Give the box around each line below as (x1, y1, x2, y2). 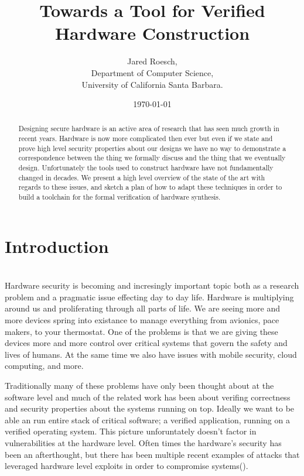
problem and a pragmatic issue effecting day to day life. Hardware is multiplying (5, 290, 294, 303)
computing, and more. (5, 359, 84, 372)
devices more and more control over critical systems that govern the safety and (5, 337, 288, 349)
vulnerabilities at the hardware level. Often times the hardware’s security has (5, 436, 282, 448)
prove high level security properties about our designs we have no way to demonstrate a (18, 143, 286, 153)
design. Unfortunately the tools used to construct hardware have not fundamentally (18, 163, 274, 173)
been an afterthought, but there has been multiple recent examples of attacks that (5, 448, 300, 460)
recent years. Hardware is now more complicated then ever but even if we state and (18, 133, 273, 143)
